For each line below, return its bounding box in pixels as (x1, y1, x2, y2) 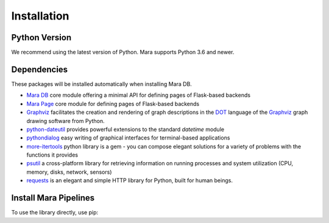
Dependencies (11, 64, 68, 74)
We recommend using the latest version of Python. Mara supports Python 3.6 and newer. (11, 49, 235, 56)
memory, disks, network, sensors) (26, 168, 112, 175)
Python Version (11, 32, 72, 43)
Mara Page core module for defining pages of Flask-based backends (26, 100, 200, 107)
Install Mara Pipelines (11, 193, 95, 204)
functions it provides (26, 151, 79, 158)
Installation (11, 9, 69, 23)
